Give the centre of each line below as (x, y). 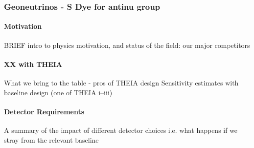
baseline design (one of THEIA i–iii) (58, 92)
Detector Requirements (44, 111)
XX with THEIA (33, 64)
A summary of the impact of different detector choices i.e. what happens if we (121, 130)
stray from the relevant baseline (51, 139)
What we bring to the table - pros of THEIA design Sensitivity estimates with (121, 83)
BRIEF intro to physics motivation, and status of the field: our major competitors (127, 45)
